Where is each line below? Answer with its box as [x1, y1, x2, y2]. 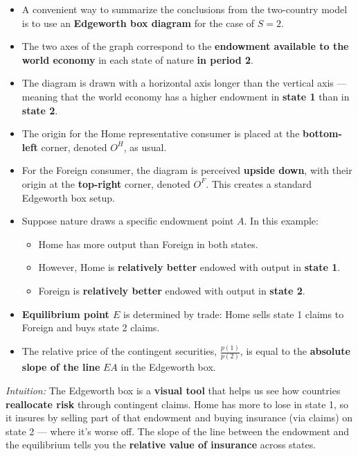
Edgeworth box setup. [21, 190, 115, 204]
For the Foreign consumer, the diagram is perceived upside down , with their [21, 163, 352, 177]
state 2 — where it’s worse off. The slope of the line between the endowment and [6, 423, 350, 438]
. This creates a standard [206, 176, 312, 191]
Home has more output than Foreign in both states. [38, 236, 258, 251]
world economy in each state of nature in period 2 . [21, 52, 254, 67]
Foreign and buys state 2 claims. [21, 320, 160, 335]
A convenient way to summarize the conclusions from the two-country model [21, 2, 348, 16]
